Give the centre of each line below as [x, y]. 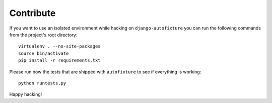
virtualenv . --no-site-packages [59, 46]
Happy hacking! [26, 94]
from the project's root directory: [43, 34]
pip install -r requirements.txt [59, 60]
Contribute [32, 13]
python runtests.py [42, 83]
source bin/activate [44, 53]
